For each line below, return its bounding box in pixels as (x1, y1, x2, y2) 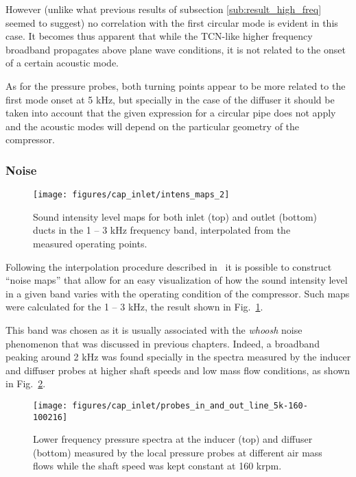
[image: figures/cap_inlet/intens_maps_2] (33, 190, 230, 200)
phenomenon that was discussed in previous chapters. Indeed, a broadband (5, 336, 320, 350)
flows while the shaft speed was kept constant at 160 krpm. (33, 458, 282, 473)
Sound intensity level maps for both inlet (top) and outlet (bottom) (33, 209, 318, 223)
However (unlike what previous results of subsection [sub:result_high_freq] (5, 2, 322, 16)
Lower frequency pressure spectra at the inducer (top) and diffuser (33, 432, 313, 446)
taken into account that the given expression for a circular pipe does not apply (5, 106, 336, 120)
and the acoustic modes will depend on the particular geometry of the (5, 119, 300, 133)
